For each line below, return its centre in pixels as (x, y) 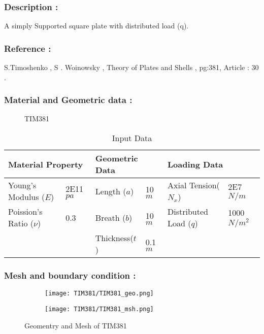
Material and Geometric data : (68, 100)
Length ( (111, 191)
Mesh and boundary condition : (70, 275)
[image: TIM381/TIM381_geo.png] (99, 294)
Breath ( (110, 217)
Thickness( (114, 238)
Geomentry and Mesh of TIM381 (76, 325)
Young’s (22, 185)
